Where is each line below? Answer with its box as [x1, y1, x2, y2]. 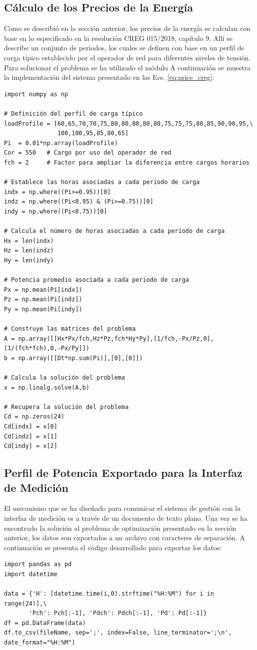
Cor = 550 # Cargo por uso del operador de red [4, 149, 171, 157]
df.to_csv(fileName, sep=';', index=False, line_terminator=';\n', [4, 629, 232, 637]
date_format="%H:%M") [4, 639, 76, 647]
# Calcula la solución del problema [4, 374, 125, 381]
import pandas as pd [4, 561, 72, 568]
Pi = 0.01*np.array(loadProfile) [4, 139, 118, 147]
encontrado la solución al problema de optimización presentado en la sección [4, 522, 236, 533]
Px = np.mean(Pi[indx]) [4, 286, 83, 293]
